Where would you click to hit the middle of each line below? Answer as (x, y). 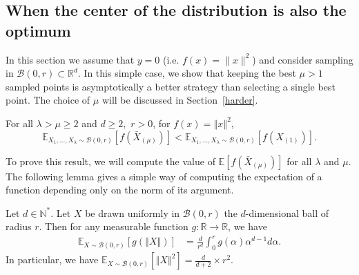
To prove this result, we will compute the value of (110, 161)
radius (19, 226)
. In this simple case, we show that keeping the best (187, 73)
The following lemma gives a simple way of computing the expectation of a (164, 176)
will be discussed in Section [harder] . (180, 100)
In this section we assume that (70, 59)
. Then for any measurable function (114, 226)
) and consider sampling (303, 59)
